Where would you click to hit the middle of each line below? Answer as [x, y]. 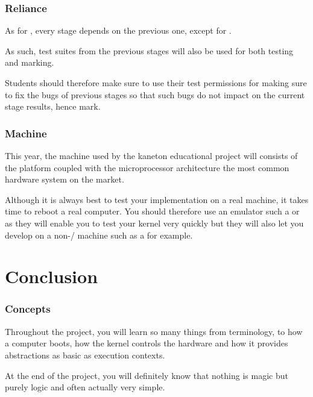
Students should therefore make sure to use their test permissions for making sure [156, 83]
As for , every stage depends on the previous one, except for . [118, 30]
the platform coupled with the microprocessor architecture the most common [147, 167]
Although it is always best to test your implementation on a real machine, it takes [157, 199]
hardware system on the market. [65, 179]
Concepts [28, 309]
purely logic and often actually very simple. [85, 387]
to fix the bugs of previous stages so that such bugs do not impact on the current [155, 94]
